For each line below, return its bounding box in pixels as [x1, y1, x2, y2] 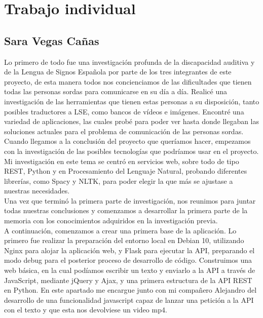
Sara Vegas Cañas [4, 32, 99, 48]
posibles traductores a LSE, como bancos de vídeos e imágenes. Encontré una [4, 106, 244, 116]
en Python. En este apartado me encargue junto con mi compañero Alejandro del [4, 285, 257, 295]
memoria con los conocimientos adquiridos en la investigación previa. [4, 215, 218, 226]
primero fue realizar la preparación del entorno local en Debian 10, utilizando [4, 235, 244, 246]
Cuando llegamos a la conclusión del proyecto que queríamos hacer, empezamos [4, 136, 251, 146]
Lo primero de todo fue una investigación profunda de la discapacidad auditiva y [4, 56, 255, 67]
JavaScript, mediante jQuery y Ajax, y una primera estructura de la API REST [4, 274, 252, 285]
